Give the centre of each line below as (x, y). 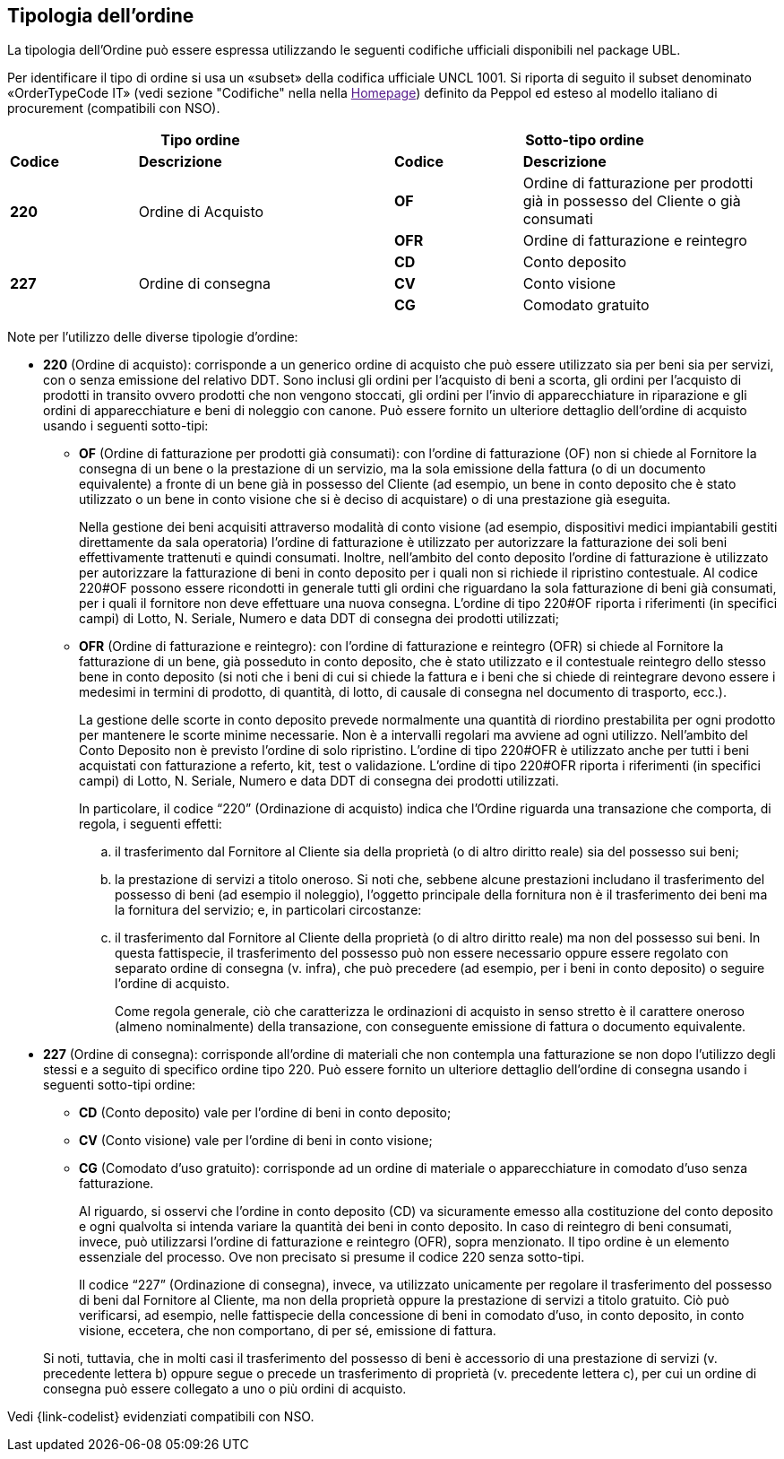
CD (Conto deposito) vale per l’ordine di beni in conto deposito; (265, 1113)
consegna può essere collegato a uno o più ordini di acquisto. (225, 1389)
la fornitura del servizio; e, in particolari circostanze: (268, 910)
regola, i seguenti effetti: (151, 824)
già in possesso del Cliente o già (632, 201)
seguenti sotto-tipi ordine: (120, 1085)
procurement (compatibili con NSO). (114, 109)
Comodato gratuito (586, 305)
